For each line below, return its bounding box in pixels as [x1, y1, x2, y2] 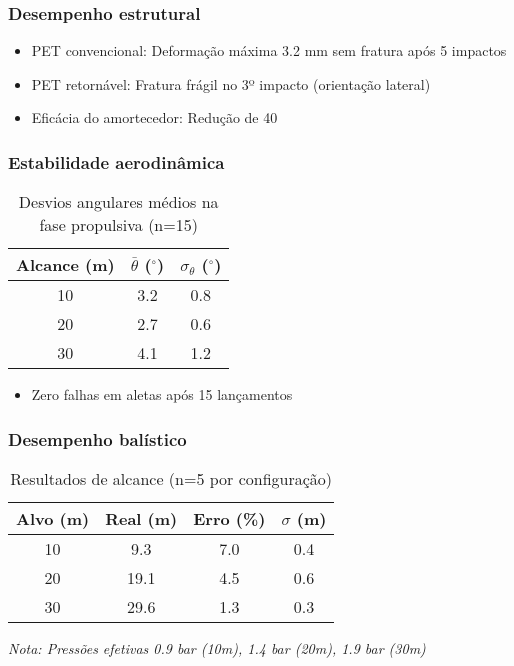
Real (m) [105, 507, 178, 531]
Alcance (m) [16, 253, 115, 277]
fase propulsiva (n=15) [39, 213, 198, 237]
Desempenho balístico [8, 426, 187, 451]
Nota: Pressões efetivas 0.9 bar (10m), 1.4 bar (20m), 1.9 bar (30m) [8, 638, 426, 659]
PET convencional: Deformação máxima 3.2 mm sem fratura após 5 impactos [31, 40, 507, 61]
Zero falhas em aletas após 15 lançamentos [31, 384, 293, 405]
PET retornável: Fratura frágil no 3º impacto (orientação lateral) [31, 73, 431, 94]
